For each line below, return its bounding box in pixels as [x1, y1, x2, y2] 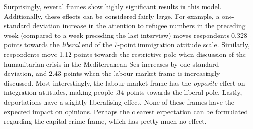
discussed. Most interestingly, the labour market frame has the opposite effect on [4, 77, 245, 88]
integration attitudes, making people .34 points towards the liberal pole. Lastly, [4, 87, 242, 97]
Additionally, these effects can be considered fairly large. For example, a [4, 11, 220, 21]
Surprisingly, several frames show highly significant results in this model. [4, 1, 222, 11]
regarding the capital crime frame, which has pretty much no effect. [4, 116, 207, 126]
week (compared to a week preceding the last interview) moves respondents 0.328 [4, 30, 247, 40]
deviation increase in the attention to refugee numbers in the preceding [32, 20, 246, 31]
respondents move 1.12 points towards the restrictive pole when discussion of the [4, 49, 246, 59]
